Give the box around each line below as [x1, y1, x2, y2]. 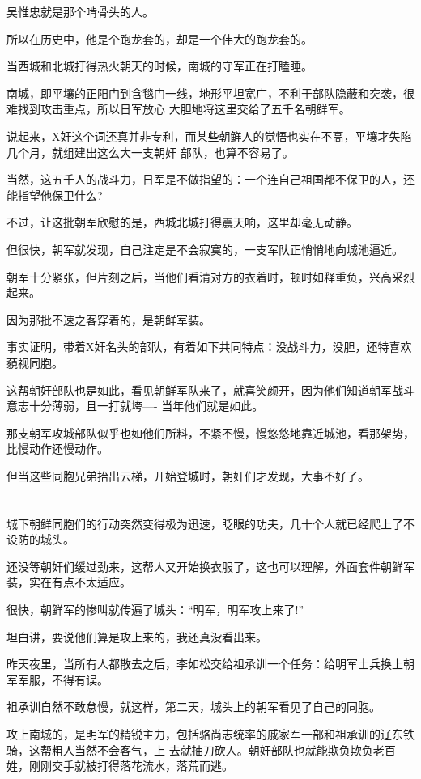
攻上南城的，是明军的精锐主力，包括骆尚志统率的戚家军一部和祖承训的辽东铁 [6, 726, 415, 742]
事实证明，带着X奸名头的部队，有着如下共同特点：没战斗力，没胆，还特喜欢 [6, 338, 412, 355]
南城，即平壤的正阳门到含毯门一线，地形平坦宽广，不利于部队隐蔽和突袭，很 [6, 84, 415, 101]
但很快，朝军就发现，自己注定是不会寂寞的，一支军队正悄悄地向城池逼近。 [6, 240, 403, 257]
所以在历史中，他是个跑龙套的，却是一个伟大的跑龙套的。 [6, 30, 313, 47]
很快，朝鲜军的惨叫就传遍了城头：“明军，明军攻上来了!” [6, 601, 304, 618]
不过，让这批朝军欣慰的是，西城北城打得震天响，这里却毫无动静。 [6, 214, 358, 231]
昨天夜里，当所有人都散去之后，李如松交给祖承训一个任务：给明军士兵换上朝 [6, 655, 415, 672]
